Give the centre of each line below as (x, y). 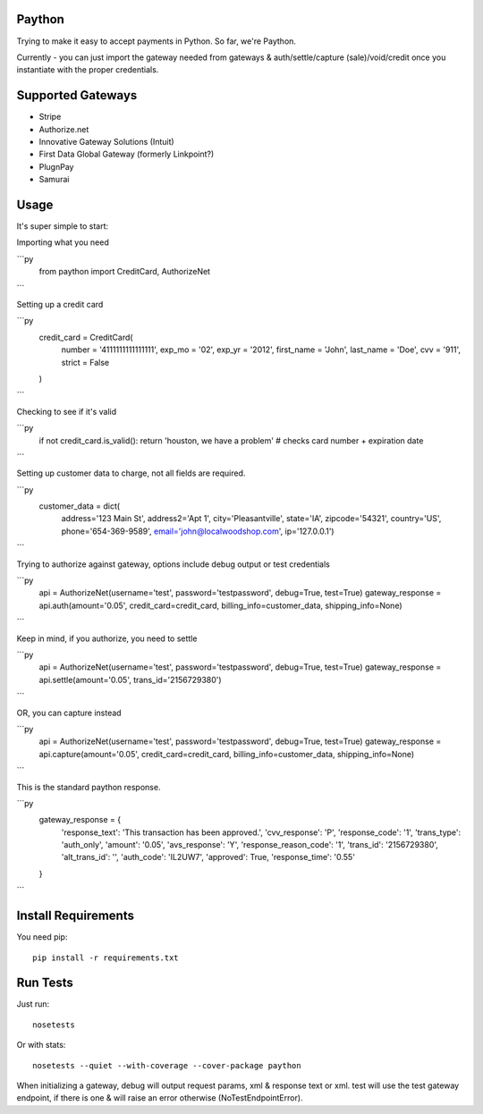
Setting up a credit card (60, 305)
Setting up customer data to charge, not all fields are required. (131, 473)
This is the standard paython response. (89, 787)
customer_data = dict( (80, 506)
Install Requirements (75, 916)
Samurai (54, 180)
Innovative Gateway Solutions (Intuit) (106, 141)
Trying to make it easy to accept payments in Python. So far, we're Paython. (157, 41)
